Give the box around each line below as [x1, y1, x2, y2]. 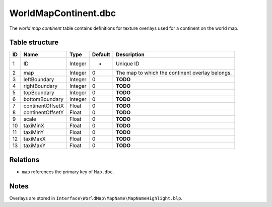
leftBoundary [23, 76, 54, 83]
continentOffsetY [23, 109, 64, 116]
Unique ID [116, 60, 140, 67]
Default [92, 51, 110, 58]
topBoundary [23, 89, 55, 96]
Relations [9, 155, 40, 164]
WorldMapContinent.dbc [9, 8, 116, 19]
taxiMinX [23, 122, 45, 129]
